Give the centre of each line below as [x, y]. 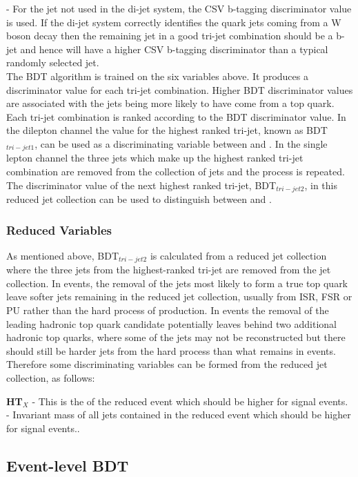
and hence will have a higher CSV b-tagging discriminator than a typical [174, 49]
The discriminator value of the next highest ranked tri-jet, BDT [141, 185]
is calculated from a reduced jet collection [238, 255]
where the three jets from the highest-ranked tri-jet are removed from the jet [169, 270]
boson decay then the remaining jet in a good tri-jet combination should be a [170, 36]
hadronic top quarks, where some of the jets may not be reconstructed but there [176, 337]
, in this [321, 185]
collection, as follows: [51, 378]
